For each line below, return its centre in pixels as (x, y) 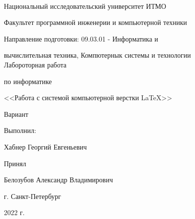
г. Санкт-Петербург (32, 196)
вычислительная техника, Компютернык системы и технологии (97, 55)
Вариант (16, 114)
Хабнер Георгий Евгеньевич (45, 146)
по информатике (28, 81)
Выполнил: (20, 130)
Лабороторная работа (35, 64)
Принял (15, 163)
